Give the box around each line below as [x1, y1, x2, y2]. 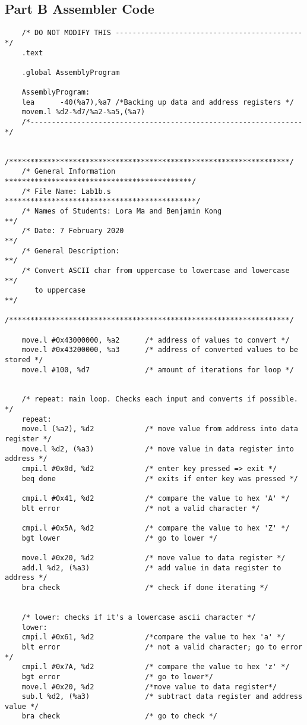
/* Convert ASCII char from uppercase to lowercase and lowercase [21, 266, 290, 275]
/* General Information [21, 167, 116, 176]
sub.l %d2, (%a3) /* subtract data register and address [21, 692, 303, 701]
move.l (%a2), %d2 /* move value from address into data [21, 425, 298, 434]
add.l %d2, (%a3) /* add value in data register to [21, 563, 281, 572]
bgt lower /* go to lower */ [21, 533, 217, 542]
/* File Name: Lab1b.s [21, 187, 111, 196]
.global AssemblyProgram [21, 68, 120, 77]
